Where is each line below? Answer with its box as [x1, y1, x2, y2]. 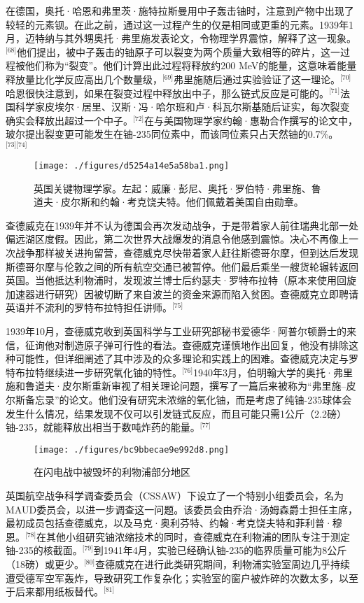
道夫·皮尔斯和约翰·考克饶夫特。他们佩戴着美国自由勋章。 [34, 194, 304, 209]
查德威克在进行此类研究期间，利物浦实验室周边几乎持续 [95, 556, 351, 571]
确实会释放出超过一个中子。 [6, 113, 133, 127]
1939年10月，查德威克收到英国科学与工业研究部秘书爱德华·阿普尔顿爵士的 [6, 324, 346, 339]
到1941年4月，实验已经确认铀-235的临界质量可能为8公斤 [93, 543, 347, 558]
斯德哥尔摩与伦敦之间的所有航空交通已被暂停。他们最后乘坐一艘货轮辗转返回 [6, 259, 358, 274]
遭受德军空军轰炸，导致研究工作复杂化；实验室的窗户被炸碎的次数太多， [6, 570, 339, 585]
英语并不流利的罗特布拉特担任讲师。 [6, 300, 172, 315]
